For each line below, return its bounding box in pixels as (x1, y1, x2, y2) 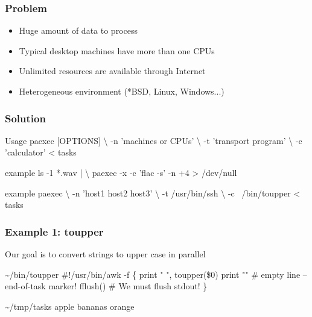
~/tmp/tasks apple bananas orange (5, 300, 135, 312)
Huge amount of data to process (19, 24, 138, 37)
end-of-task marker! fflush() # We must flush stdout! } (5, 280, 208, 292)
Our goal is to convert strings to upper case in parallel (5, 248, 206, 260)
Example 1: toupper (5, 224, 104, 239)
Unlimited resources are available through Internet (19, 64, 206, 77)
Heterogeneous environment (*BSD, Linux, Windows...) (19, 85, 224, 97)
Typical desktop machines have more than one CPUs (19, 44, 215, 57)
